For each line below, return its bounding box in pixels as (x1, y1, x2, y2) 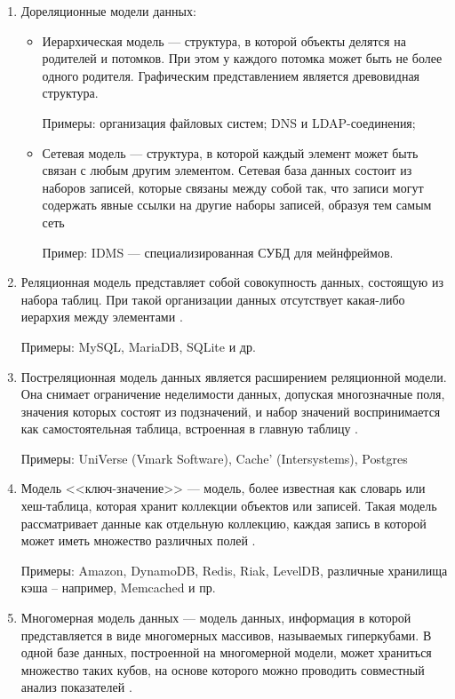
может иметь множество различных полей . (20, 531, 256, 550)
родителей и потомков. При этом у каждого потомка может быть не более (42, 49, 443, 68)
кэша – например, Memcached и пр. (20, 578, 216, 597)
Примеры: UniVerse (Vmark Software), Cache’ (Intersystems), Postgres (20, 449, 408, 467)
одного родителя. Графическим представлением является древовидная (42, 66, 420, 84)
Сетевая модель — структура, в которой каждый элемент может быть (42, 143, 419, 162)
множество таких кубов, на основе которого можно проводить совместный (20, 660, 425, 679)
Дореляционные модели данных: (20, 2, 196, 20)
